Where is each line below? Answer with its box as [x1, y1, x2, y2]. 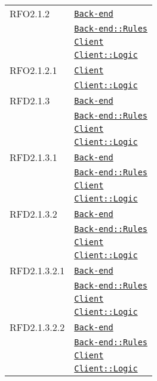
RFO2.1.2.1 [10, 63, 57, 77]
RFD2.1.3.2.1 [10, 264, 65, 277]
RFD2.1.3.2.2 [10, 320, 65, 334]
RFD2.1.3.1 [10, 150, 57, 164]
